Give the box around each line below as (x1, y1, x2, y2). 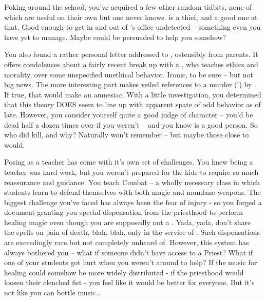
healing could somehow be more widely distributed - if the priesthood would (4, 267, 244, 277)
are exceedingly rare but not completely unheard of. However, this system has (4, 237, 249, 248)
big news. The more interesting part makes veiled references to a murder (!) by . (4, 79, 256, 90)
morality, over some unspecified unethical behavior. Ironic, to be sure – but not (4, 69, 254, 79)
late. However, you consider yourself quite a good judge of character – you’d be (4, 109, 253, 119)
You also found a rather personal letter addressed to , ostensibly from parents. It (4, 49, 258, 59)
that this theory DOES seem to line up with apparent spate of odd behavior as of (4, 99, 261, 110)
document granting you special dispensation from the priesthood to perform (4, 207, 243, 217)
